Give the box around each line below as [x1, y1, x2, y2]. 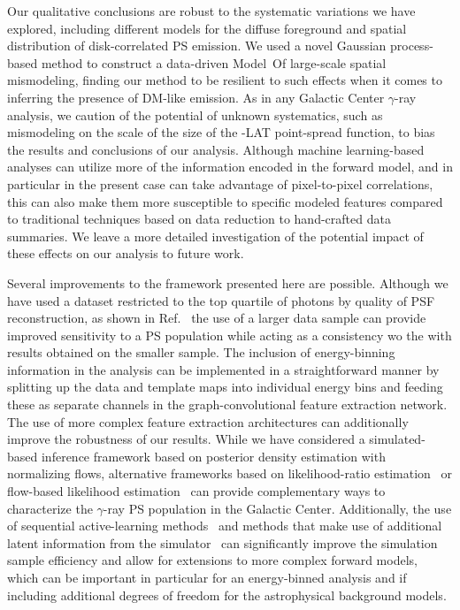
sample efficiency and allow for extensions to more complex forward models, [7, 551, 418, 569]
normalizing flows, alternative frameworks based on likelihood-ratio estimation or [7, 464, 453, 483]
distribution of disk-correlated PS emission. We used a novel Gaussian [7, 36, 387, 55]
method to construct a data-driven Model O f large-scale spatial [41, 53, 387, 72]
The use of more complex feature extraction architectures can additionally [7, 412, 409, 431]
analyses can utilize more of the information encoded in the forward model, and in [7, 157, 453, 176]
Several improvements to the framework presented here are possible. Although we [7, 273, 448, 292]
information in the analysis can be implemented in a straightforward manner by [7, 360, 440, 378]
